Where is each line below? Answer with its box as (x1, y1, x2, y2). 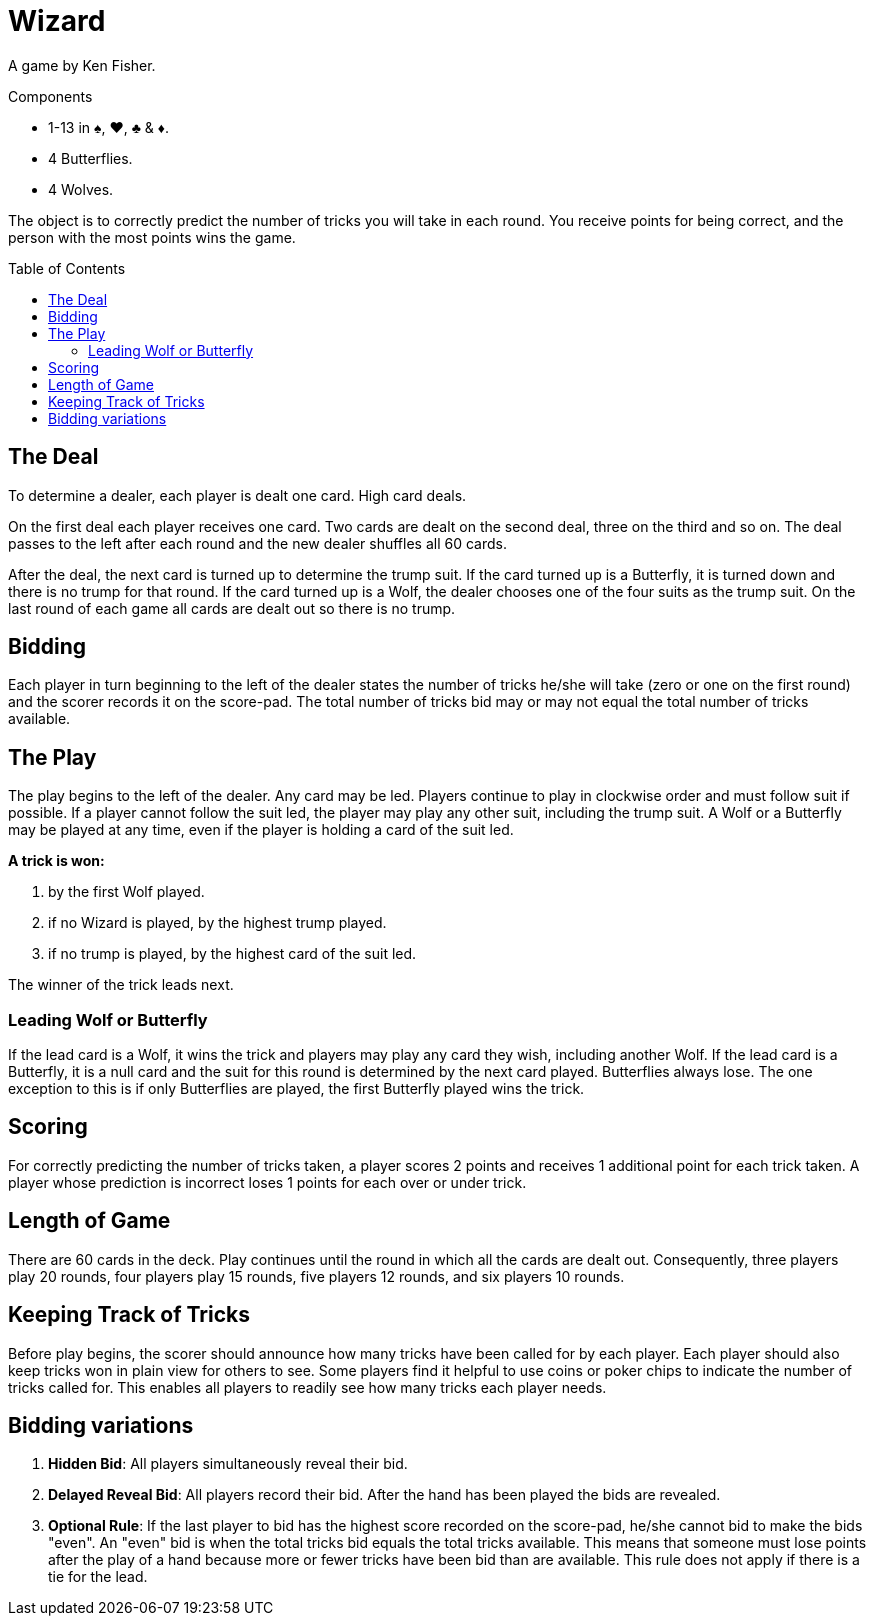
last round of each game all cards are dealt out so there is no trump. (8, 599, 456, 617)
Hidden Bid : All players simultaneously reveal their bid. (48, 1455, 408, 1473)
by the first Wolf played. (48, 883, 205, 901)
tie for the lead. (48, 1568, 148, 1586)
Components (8, 87, 93, 105)
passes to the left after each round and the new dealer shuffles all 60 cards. (8, 534, 507, 552)
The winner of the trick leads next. (8, 976, 234, 994)
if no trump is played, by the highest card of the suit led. (48, 945, 417, 963)
